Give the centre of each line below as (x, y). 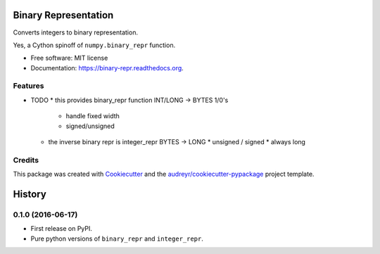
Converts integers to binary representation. (76, 32)
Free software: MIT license (69, 58)
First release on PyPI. (62, 229)
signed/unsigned (90, 126)
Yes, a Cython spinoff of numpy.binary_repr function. (94, 45)
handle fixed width (93, 116)
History (30, 194)
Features (28, 86)
